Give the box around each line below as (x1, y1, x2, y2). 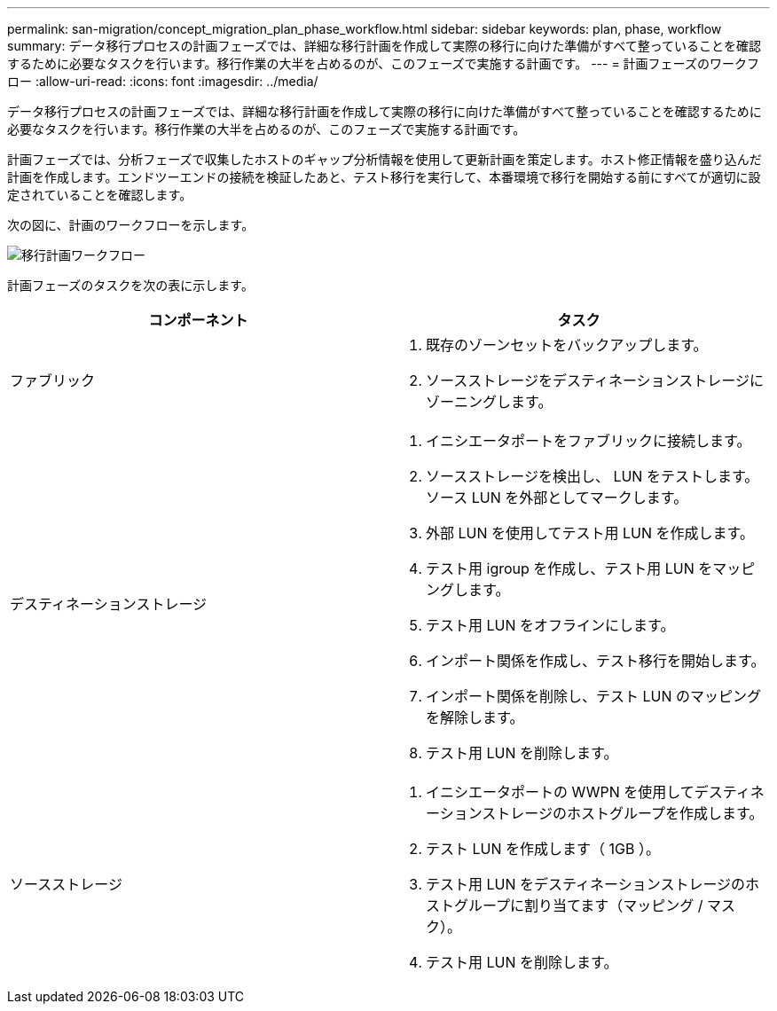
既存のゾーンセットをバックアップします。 (426, 336, 708, 354)
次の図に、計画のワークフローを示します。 (7, 217, 255, 232)
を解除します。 (426, 709, 524, 726)
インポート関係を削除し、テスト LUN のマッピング (426, 687, 762, 705)
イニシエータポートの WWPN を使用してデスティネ (426, 783, 765, 801)
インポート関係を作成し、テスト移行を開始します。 (426, 652, 765, 670)
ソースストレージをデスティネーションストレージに (426, 372, 764, 389)
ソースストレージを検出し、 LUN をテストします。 (426, 467, 759, 485)
